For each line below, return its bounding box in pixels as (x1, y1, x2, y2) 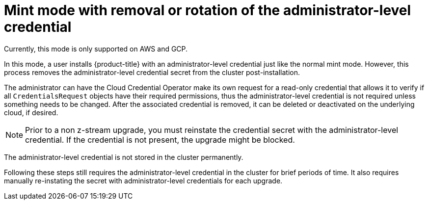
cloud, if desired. (4, 108, 58, 117)
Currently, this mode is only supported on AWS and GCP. (4, 44, 188, 53)
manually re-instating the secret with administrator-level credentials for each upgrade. (4, 176, 283, 185)
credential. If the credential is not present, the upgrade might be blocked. (25, 134, 295, 145)
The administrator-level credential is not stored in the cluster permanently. (4, 153, 243, 161)
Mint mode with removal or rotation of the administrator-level (4, 2, 411, 19)
